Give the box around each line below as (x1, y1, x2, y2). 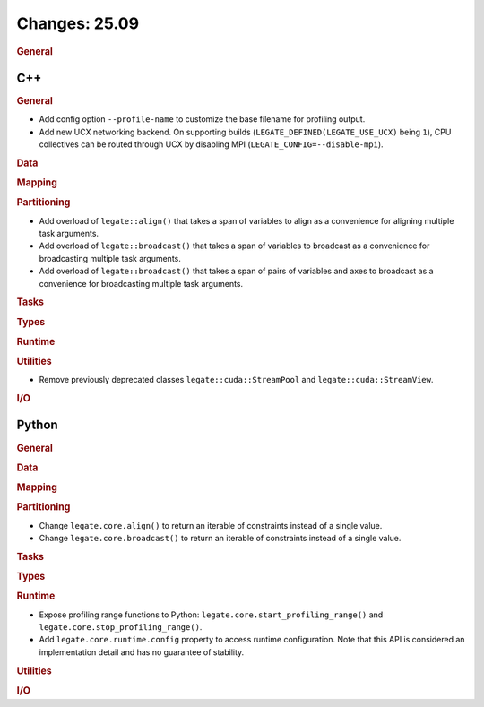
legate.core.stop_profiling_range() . (39, 621, 203, 632)
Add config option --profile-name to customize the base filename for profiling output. (39, 114, 366, 125)
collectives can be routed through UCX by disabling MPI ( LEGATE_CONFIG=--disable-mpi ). (39, 139, 385, 150)
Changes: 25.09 (16, 13, 139, 33)
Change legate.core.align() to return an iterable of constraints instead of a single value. (39, 520, 383, 530)
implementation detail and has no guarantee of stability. (39, 646, 245, 658)
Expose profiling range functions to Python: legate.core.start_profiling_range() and (39, 609, 384, 620)
